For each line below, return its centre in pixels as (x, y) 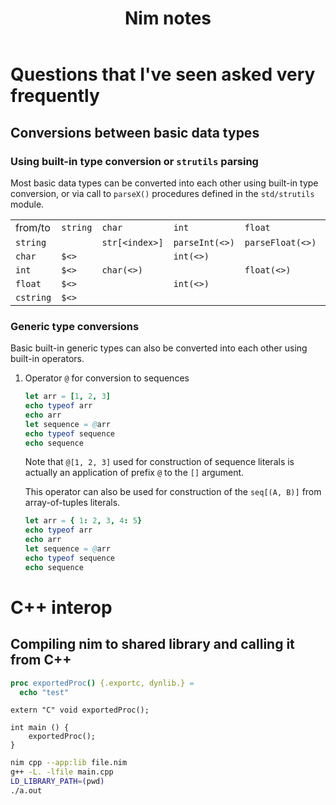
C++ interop (61, 607)
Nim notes (168, 18)
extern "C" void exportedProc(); (80, 710)
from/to (33, 227)
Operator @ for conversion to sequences (107, 378)
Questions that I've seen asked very (163, 74)
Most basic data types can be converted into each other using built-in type (164, 183)
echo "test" (44, 692)
